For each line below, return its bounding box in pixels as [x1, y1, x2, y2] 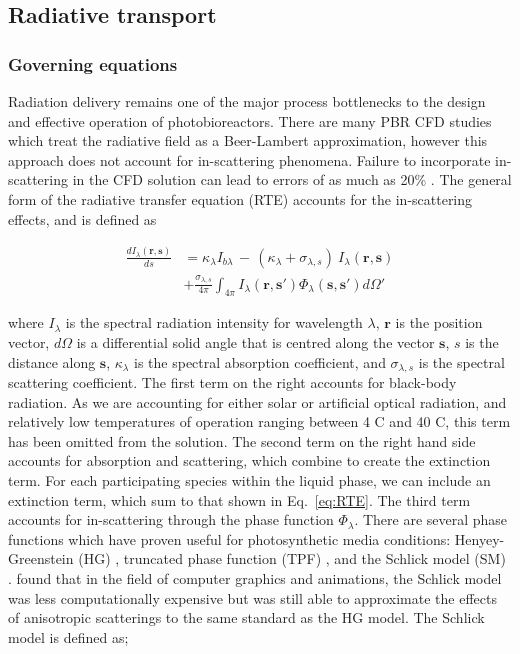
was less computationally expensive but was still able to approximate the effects [8, 587, 497, 608]
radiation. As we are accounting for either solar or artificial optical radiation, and [8, 391, 507, 412]
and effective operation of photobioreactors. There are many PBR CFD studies [8, 110, 492, 131]
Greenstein [8, 548, 74, 569]
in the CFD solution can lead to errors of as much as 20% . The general [72, 169, 512, 190]
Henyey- [454, 528, 505, 549]
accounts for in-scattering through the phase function [8, 509, 334, 530]
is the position [395, 312, 483, 333]
